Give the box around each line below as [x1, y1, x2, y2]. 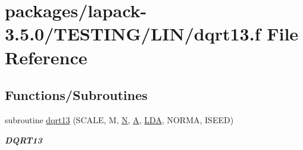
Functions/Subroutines [5, 86, 148, 104]
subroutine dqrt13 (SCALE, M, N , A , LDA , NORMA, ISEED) [5, 113, 234, 126]
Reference [5, 45, 88, 69]
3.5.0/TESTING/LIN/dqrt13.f [5, 21, 261, 46]
